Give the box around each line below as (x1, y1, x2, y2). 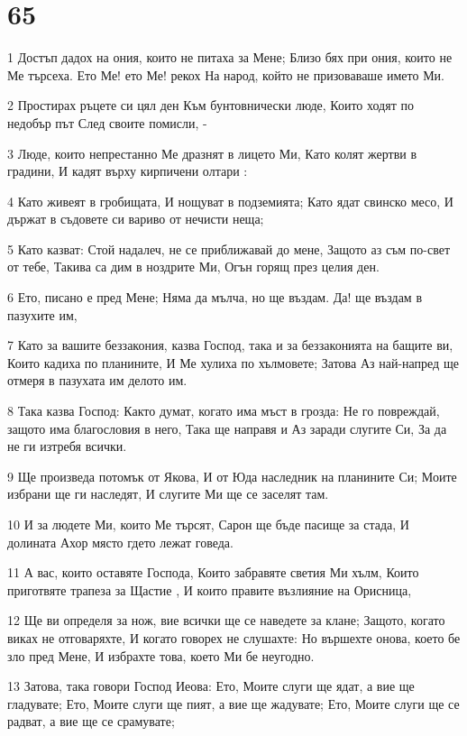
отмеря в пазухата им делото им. (7, 371, 188, 390)
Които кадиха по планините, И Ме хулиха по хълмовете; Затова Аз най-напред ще (7, 353, 459, 372)
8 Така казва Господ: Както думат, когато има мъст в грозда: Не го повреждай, (7, 401, 440, 420)
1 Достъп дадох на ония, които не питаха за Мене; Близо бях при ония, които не (7, 48, 453, 67)
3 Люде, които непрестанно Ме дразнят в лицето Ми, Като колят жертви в (7, 143, 417, 162)
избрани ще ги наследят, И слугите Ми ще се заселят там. (7, 484, 329, 503)
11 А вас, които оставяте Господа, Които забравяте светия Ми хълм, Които (7, 563, 419, 582)
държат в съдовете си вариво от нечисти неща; (7, 209, 264, 228)
